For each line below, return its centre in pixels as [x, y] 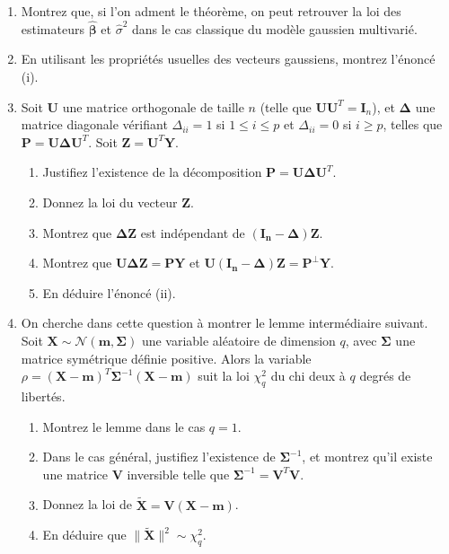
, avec [361, 340]
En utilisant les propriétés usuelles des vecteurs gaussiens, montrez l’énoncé [228, 59]
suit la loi [224, 376]
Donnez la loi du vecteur [110, 202]
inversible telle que [178, 474]
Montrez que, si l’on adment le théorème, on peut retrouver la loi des [211, 11]
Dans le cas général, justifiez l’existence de [159, 457]
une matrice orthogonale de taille [153, 106]
